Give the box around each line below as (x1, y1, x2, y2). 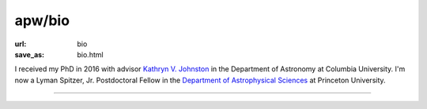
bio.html (77, 49, 104, 59)
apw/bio (14, 12, 70, 29)
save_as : (14, 49, 45, 59)
